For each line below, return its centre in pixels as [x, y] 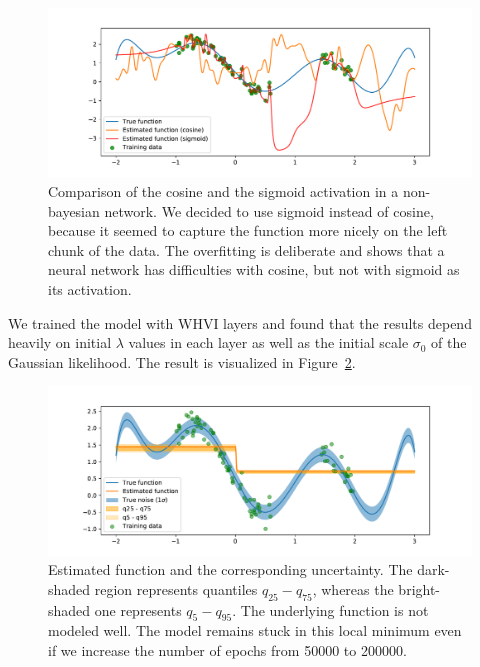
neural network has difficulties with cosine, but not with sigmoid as [254, 269]
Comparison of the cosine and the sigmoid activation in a [223, 190]
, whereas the [353, 588]
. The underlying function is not [330, 609]
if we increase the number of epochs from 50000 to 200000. [227, 650]
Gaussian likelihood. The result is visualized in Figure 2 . [182, 361]
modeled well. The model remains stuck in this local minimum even [255, 630]
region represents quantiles [176, 588]
